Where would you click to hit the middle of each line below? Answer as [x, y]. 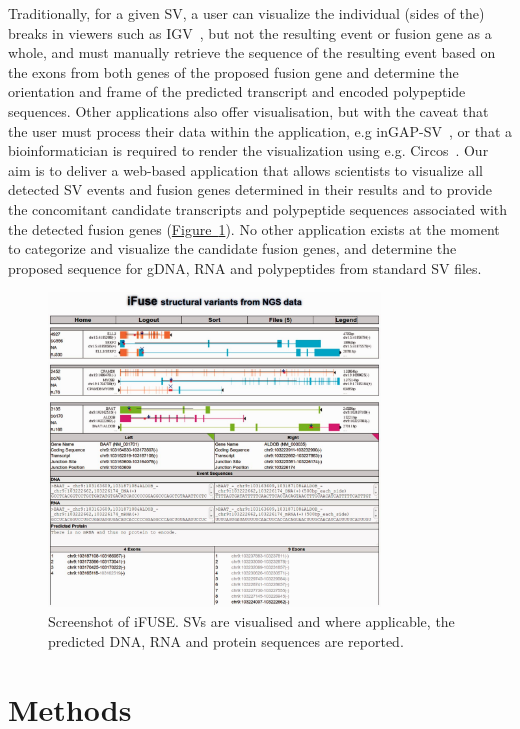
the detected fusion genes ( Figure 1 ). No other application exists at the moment [254, 228]
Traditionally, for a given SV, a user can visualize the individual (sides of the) [246, 13]
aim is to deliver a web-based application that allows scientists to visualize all [245, 169]
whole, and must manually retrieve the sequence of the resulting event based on [252, 52]
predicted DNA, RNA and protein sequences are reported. [226, 640]
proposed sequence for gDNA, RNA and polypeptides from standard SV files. [245, 267]
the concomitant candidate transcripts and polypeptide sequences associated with [258, 208]
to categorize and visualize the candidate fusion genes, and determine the [232, 248]
